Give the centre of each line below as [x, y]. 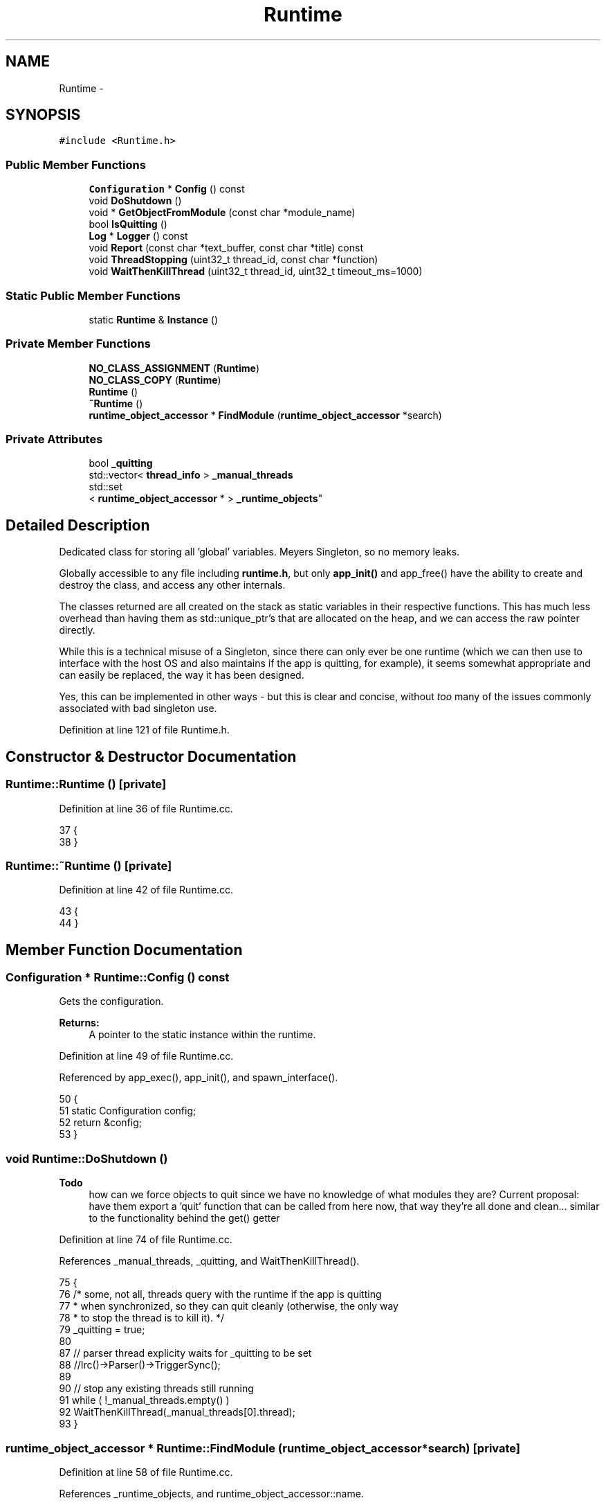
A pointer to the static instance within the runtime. [202, 1035]
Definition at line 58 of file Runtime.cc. [146, 1472]
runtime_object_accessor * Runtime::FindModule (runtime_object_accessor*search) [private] [263, 1448]
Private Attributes [54, 439]
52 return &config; [100, 1123]
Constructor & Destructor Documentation [151, 756]
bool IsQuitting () [128, 224]
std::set [105, 487]
